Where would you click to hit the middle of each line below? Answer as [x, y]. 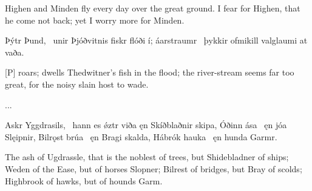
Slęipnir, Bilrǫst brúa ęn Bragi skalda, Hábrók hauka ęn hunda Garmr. [141, 136]
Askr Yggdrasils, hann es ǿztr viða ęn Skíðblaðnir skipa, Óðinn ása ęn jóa [146, 125]
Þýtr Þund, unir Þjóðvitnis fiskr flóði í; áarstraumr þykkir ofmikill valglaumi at [156, 40]
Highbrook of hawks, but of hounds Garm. [84, 180]
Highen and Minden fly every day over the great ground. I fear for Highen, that [153, 8]
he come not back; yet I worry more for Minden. [95, 20]
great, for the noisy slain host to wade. [77, 84]
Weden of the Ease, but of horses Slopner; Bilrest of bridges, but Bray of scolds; [154, 168]
